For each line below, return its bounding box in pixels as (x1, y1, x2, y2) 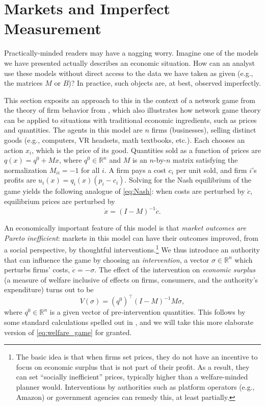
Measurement (4, 18, 101, 39)
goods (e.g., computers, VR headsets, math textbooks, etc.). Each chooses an (4, 135, 245, 145)
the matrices (4, 78, 43, 88)
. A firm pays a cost (104, 164, 166, 175)
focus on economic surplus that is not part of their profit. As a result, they (16, 361, 250, 372)
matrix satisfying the (173, 155, 238, 165)
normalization (4, 164, 47, 175)
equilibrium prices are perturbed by (4, 196, 115, 207)
